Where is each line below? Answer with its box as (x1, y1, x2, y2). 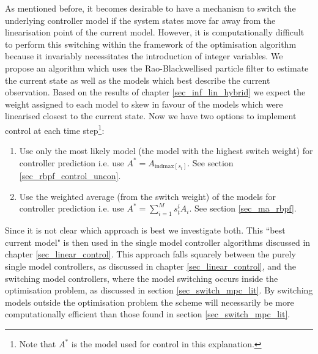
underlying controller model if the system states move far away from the (5, 13, 276, 26)
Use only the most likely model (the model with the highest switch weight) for (19, 144, 313, 157)
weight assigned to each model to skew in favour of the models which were (5, 97, 283, 110)
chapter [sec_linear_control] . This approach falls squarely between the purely (5, 248, 296, 260)
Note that (19, 337, 56, 350)
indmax (154, 163, 174, 170)
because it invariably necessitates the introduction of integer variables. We (5, 50, 283, 62)
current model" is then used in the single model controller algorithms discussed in (5, 235, 311, 248)
